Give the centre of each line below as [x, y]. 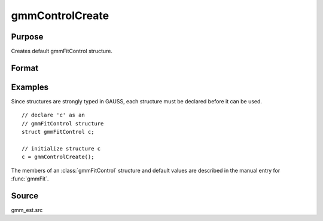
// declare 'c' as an [53, 115]
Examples [30, 87]
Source [25, 196]
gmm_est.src [27, 210]
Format [25, 68]
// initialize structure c [61, 148]
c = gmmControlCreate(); [58, 157]
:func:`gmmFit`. [30, 179]
